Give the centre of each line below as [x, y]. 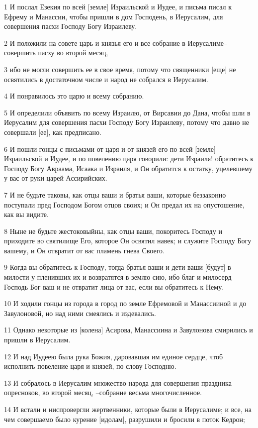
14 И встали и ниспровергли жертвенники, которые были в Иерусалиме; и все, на [128, 409]
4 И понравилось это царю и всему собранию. [74, 96]
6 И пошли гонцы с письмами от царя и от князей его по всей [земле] [110, 149]
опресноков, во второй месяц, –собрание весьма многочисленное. [103, 392]
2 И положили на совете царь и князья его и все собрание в [95, 43]
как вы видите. [26, 214]
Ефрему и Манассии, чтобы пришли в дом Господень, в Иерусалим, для [114, 16]
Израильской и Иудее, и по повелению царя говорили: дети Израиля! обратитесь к [129, 159]
